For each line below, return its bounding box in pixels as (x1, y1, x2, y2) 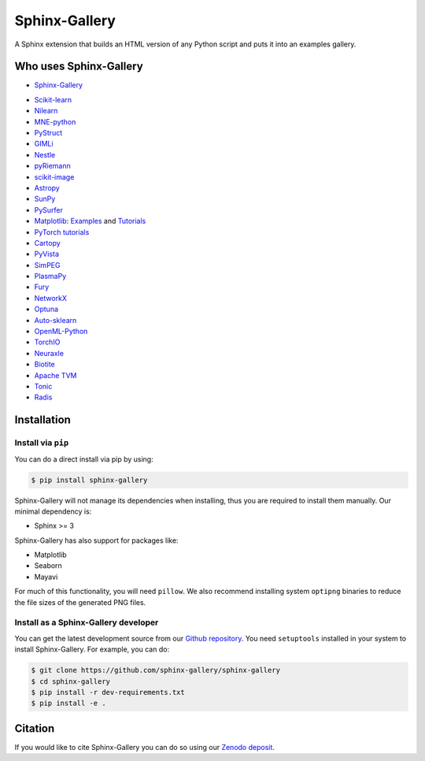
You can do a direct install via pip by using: (14, 454, 153, 464)
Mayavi (34, 572, 58, 581)
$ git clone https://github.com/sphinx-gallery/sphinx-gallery (31, 666, 281, 675)
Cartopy (34, 238, 61, 247)
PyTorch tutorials (34, 227, 90, 236)
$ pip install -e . (31, 699, 106, 708)
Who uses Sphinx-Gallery (14, 60, 143, 73)
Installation (14, 414, 71, 427)
